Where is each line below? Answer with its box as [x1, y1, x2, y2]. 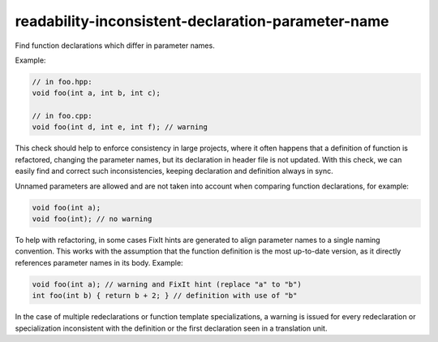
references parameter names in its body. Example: [15, 258, 183, 267]
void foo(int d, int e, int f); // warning [32, 123, 208, 132]
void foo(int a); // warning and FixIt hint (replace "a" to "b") [32, 279, 302, 288]
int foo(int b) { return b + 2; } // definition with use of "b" [32, 291, 298, 301]
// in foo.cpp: [32, 111, 92, 121]
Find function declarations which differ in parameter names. [15, 41, 215, 50]
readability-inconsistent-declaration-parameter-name [15, 12, 389, 30]
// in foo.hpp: [32, 77, 92, 86]
